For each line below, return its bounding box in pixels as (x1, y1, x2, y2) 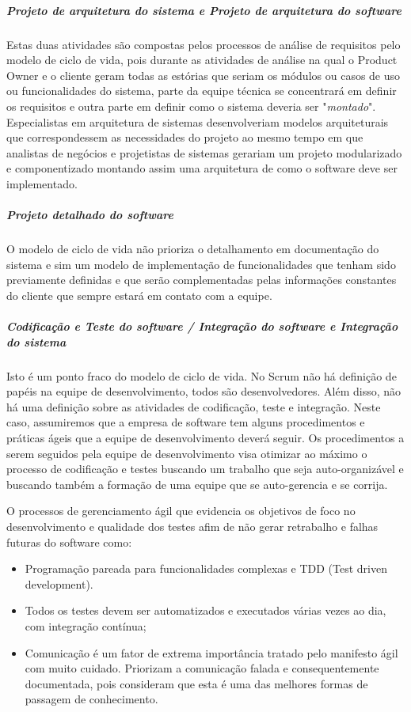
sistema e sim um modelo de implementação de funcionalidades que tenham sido (6, 256, 396, 272)
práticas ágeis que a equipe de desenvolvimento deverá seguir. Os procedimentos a (6, 429, 405, 445)
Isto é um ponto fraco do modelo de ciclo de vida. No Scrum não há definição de (6, 367, 397, 384)
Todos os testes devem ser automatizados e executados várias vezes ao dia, (25, 602, 386, 619)
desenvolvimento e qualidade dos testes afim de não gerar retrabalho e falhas (6, 517, 379, 534)
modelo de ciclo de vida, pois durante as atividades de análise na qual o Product (6, 51, 398, 68)
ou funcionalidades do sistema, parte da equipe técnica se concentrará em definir (6, 82, 397, 99)
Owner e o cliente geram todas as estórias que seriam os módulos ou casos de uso (6, 66, 401, 83)
